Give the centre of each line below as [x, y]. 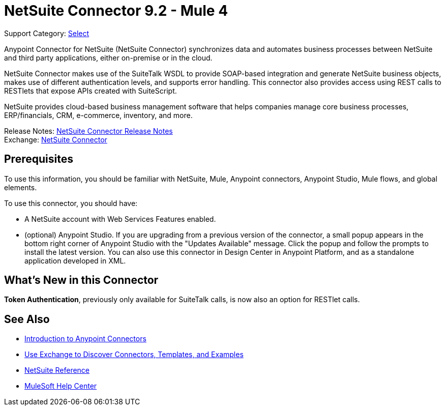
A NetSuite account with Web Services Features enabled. [120, 219]
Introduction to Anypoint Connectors [85, 339]
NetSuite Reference [57, 370]
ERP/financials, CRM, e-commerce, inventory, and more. [98, 115]
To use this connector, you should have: [71, 203]
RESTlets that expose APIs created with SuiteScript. [91, 91]
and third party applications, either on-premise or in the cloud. [108, 57]
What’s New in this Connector [81, 280]
